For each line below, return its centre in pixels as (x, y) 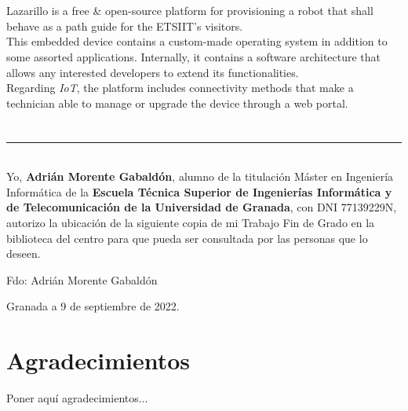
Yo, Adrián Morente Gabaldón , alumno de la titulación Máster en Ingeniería (200, 176)
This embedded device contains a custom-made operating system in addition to (197, 41)
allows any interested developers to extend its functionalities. (153, 72)
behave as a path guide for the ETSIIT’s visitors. (125, 26)
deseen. (24, 253)
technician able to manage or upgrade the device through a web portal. (177, 103)
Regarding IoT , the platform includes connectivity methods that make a (180, 88)
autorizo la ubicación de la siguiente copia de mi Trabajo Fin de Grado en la (191, 222)
